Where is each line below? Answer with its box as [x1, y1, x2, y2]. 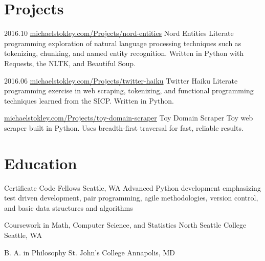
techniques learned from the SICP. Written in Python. [4, 95, 174, 106]
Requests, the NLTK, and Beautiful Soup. [4, 57, 136, 68]
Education [4, 152, 77, 173]
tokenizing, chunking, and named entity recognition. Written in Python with [4, 48, 244, 58]
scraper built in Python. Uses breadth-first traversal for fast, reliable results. [4, 122, 244, 133]
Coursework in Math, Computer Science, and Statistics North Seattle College [4, 219, 247, 230]
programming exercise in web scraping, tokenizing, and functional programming [4, 85, 254, 96]
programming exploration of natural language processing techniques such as [4, 37, 241, 48]
